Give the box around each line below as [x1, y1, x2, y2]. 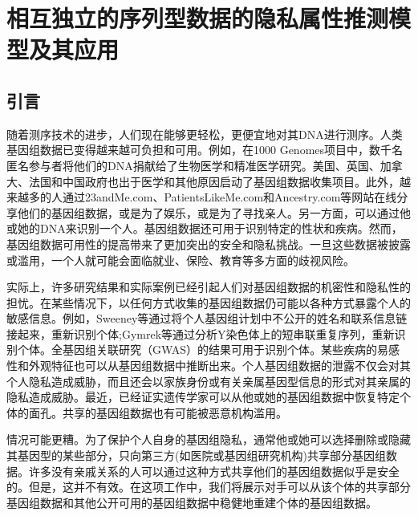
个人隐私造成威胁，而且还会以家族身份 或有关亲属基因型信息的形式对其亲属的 [6, 372, 411, 389]
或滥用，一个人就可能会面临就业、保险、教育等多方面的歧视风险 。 [6, 251, 355, 268]
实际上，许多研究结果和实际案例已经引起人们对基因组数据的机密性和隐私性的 [6, 278, 411, 295]
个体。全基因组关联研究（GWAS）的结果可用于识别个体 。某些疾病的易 [17, 341, 389, 358]
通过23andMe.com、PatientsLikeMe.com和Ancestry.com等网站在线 [62, 189, 397, 205]
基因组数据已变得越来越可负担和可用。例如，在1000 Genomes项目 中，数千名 [6, 141, 404, 158]
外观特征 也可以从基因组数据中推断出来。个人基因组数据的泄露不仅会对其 [28, 357, 411, 374]
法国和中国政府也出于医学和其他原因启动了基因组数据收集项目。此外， [28, 173, 400, 189]
